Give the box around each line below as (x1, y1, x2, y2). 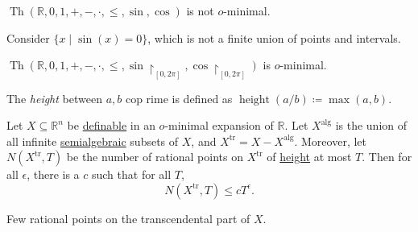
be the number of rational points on (66, 148, 243, 165)
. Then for (362, 148, 412, 165)
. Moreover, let (294, 132, 366, 149)
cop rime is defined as (125, 89, 233, 106)
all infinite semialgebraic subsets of (6, 132, 179, 149)
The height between (6, 89, 102, 106)
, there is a (27, 166, 80, 183)
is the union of (335, 117, 408, 134)
